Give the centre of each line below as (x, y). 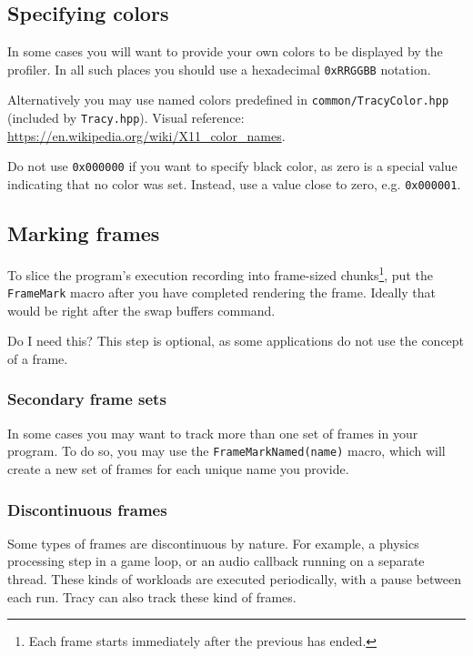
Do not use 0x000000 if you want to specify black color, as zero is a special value (232, 166)
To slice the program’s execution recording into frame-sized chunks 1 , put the (220, 273)
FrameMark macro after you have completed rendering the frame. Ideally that (222, 293)
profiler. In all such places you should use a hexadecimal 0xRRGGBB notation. (219, 69)
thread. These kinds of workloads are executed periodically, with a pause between (235, 579)
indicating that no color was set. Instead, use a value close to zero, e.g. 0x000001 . (234, 184)
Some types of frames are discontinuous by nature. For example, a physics (213, 543)
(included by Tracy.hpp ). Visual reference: (126, 118)
